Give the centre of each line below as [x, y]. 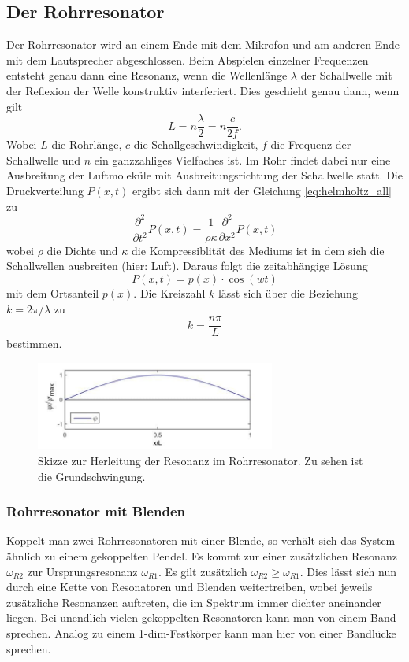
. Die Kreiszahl [169, 292]
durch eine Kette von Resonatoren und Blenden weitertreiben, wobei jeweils [190, 587]
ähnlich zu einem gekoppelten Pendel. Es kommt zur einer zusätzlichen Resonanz [202, 556]
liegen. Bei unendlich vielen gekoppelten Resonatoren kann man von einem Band [201, 618]
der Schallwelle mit [346, 75]
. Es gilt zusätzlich [203, 571]
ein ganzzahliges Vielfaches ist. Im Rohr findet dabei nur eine [242, 159]
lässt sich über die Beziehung [288, 292]
